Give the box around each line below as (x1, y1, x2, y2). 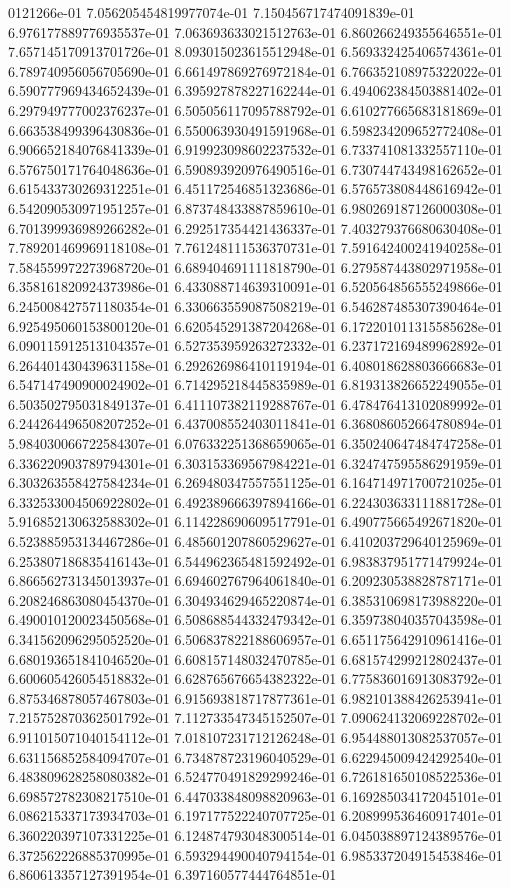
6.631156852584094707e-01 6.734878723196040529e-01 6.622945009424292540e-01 (8, 746, 503, 767)
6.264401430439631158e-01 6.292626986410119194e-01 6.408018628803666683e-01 (8, 354, 503, 375)
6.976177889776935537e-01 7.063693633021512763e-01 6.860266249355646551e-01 (8, 21, 503, 42)
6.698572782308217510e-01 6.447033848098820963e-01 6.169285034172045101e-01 (8, 785, 503, 806)
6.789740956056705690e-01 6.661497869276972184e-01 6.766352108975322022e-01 (8, 60, 503, 81)
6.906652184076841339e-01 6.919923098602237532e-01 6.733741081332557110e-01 (8, 139, 503, 160)
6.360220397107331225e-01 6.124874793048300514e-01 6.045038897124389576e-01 (8, 824, 503, 845)
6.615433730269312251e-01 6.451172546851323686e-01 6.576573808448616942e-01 (8, 178, 503, 199)
